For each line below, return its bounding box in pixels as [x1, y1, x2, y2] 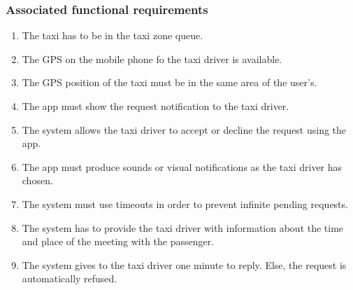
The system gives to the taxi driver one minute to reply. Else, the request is [22, 257, 347, 272]
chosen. [22, 173, 53, 188]
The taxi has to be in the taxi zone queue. [22, 28, 203, 43]
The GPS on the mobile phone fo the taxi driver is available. [22, 51, 282, 66]
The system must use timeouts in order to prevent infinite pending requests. [22, 196, 348, 211]
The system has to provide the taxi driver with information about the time [22, 220, 344, 235]
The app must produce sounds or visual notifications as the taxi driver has [22, 159, 343, 174]
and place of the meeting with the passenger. [22, 234, 215, 249]
